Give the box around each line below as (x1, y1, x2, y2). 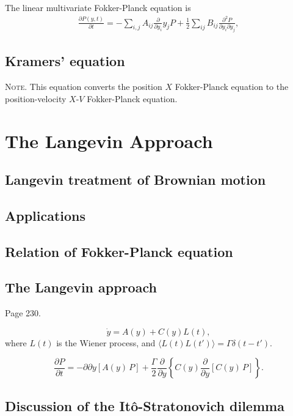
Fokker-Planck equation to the (175, 80, 289, 93)
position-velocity (5, 92, 67, 105)
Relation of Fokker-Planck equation (5, 242, 233, 261)
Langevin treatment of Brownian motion (5, 170, 266, 189)
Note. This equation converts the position (5, 80, 162, 93)
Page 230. (5, 306, 41, 319)
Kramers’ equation (5, 51, 125, 70)
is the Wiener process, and (56, 336, 156, 349)
